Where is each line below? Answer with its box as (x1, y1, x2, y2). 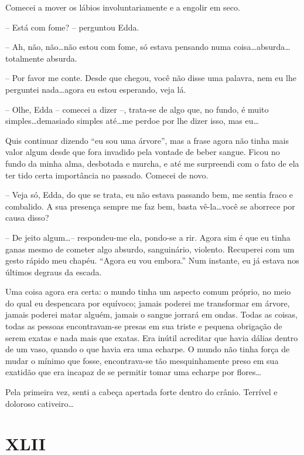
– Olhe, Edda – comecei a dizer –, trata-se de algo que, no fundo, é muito (5, 103, 269, 115)
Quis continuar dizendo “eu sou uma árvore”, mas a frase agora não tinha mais (5, 134, 289, 146)
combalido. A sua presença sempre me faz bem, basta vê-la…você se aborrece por (5, 200, 295, 212)
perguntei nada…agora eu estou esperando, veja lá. (5, 83, 186, 95)
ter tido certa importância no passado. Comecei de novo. (5, 168, 209, 181)
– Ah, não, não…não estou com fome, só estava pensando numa (5, 41, 231, 53)
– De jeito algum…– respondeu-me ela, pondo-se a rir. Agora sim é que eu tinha (5, 231, 291, 243)
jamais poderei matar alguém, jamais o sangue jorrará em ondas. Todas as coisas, (5, 308, 298, 321)
